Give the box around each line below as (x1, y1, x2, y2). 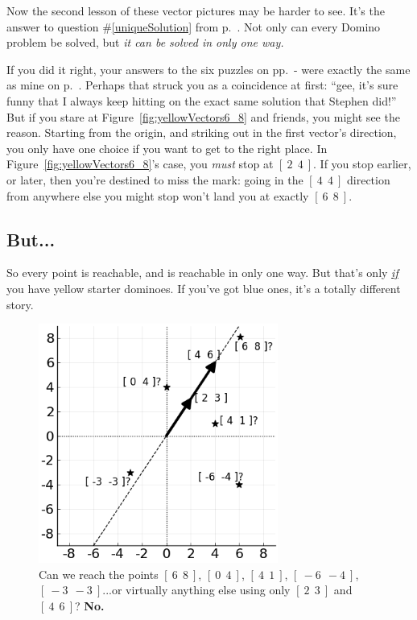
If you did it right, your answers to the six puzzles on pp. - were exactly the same (6, 60, 411, 77)
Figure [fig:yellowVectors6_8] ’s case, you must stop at (6, 155, 274, 172)
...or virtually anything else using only (102, 581, 291, 598)
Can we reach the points (39, 565, 159, 582)
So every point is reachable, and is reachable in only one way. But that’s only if (6, 264, 398, 281)
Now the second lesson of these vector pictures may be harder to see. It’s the (6, 2, 385, 19)
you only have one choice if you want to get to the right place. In (6, 139, 328, 156)
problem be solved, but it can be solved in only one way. (6, 34, 284, 51)
